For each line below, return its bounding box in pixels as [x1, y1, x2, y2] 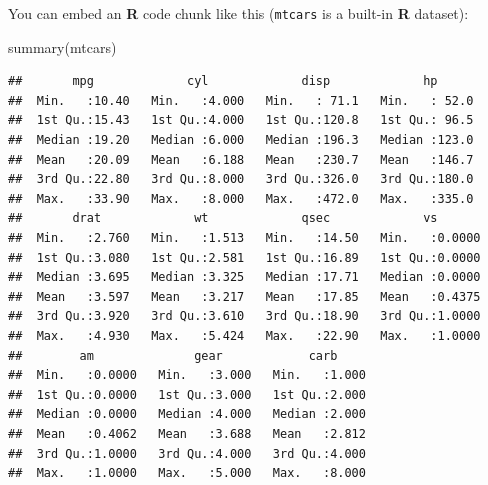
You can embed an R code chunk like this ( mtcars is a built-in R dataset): [8, 3, 469, 23]
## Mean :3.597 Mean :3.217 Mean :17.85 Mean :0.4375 [8, 289, 481, 304]
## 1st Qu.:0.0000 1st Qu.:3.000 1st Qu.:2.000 [8, 387, 366, 402]
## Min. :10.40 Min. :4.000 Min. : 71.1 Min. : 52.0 [8, 93, 474, 108]
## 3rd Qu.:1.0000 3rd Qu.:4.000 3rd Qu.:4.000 [8, 446, 366, 461]
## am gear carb [8, 348, 338, 363]
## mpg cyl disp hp [8, 74, 438, 89]
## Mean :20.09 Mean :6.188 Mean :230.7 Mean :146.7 [8, 152, 474, 167]
